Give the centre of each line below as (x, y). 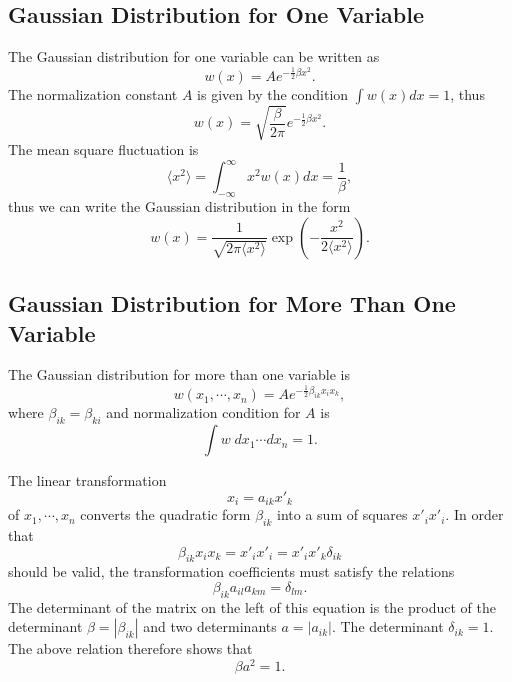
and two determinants (210, 626)
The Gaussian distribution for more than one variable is (179, 374)
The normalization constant (93, 93)
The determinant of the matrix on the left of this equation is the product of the (252, 606)
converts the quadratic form (165, 514)
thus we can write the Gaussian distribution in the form (179, 206)
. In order (474, 514)
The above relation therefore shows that (130, 648)
